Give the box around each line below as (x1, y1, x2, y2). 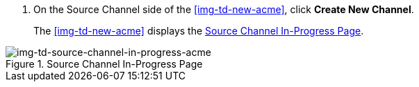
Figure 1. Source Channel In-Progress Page (6, 58, 203, 70)
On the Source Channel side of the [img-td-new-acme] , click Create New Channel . (33, 3, 414, 15)
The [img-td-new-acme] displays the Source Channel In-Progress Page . (33, 25, 364, 37)
